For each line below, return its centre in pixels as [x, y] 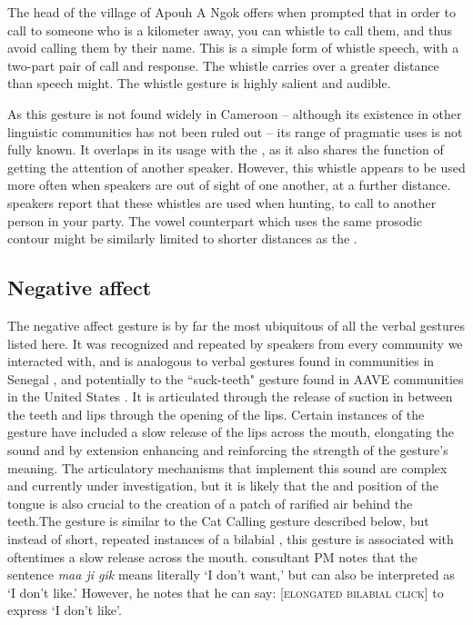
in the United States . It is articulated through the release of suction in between [230, 397]
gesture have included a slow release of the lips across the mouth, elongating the [231, 432]
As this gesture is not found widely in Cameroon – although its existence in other [235, 113]
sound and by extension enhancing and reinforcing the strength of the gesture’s [228, 450]
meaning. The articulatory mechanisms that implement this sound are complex [227, 467]
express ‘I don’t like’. [65, 610]
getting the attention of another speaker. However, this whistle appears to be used [236, 167]
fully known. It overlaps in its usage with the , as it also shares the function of [226, 149]
